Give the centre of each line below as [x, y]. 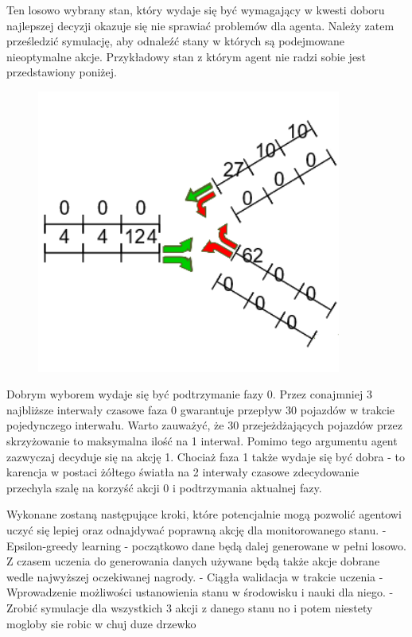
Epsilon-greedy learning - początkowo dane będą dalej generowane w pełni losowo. [206, 545]
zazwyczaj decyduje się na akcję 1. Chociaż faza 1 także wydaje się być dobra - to [206, 456]
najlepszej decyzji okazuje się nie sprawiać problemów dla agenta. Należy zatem [200, 25]
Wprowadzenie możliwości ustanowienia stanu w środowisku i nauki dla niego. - [200, 592]
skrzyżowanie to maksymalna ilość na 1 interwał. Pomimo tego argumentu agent [202, 441]
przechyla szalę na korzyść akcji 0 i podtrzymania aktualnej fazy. [164, 487]
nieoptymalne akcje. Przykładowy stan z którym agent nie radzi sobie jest [187, 56]
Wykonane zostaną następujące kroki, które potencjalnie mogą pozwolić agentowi [204, 514]
